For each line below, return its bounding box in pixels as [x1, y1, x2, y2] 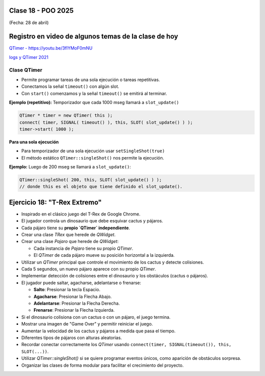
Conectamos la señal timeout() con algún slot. [21, 83, 120, 89]
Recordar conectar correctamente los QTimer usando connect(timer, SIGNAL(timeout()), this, [21, 342, 232, 348]
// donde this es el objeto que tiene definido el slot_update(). [19, 184, 183, 189]
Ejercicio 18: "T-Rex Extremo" [9, 198, 102, 206]
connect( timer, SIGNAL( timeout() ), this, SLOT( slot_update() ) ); [19, 119, 193, 125]
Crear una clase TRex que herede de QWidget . [21, 232, 116, 238]
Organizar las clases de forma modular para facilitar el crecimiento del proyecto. [21, 362, 184, 368]
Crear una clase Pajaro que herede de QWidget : [21, 239, 119, 244]
